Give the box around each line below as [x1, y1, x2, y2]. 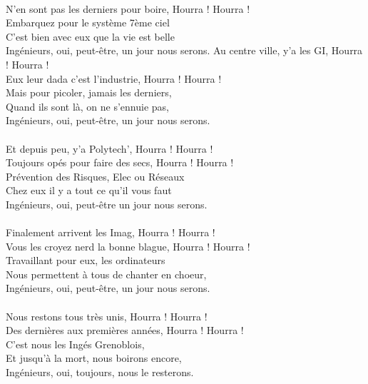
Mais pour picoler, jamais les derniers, [6, 85, 172, 100]
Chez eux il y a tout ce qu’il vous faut [6, 183, 172, 198]
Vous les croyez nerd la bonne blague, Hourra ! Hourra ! [6, 238, 250, 253]
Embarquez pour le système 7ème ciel [6, 15, 170, 30]
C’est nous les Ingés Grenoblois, [6, 336, 145, 351]
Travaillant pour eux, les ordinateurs [6, 253, 165, 268]
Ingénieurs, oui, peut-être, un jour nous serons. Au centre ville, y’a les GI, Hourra [6, 43, 363, 58]
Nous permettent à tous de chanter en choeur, [6, 266, 207, 281]
